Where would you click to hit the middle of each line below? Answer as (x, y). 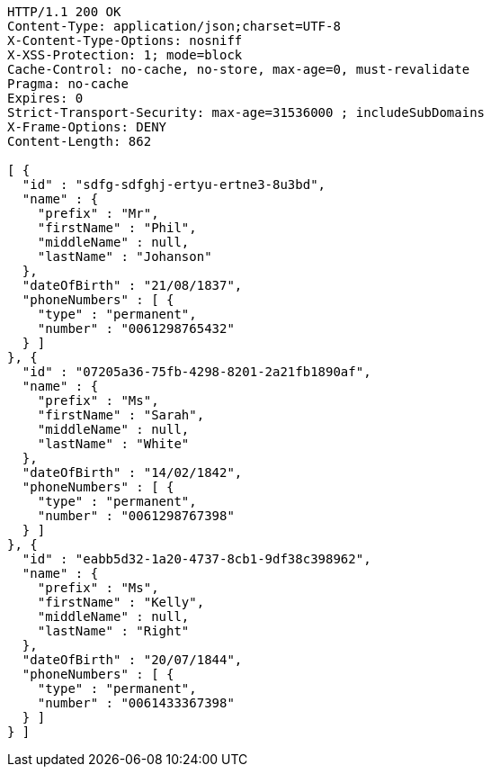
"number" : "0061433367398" (136, 703)
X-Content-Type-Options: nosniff (125, 40)
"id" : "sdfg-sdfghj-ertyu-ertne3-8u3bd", (174, 184)
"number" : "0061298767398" (136, 516)
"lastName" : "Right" (113, 631)
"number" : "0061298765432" (136, 328)
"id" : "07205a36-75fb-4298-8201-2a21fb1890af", (196, 372)
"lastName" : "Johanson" (125, 256)
